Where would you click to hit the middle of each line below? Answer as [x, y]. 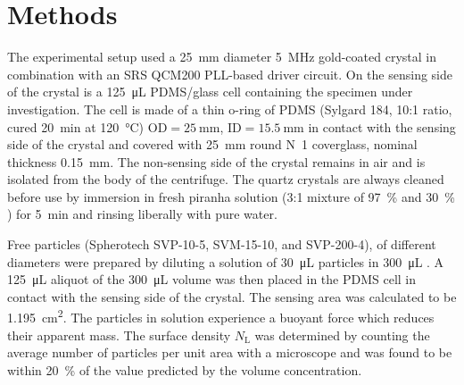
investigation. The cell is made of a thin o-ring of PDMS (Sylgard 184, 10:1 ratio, [230, 109]
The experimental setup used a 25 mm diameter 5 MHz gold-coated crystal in [222, 57]
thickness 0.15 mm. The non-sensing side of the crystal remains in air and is [216, 161]
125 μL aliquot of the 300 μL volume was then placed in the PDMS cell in [212, 279]
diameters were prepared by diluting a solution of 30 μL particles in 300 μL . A [226, 261]
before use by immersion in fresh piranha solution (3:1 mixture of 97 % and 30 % [231, 196]
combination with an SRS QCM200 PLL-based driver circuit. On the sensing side [230, 74]
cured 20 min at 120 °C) [76, 126]
